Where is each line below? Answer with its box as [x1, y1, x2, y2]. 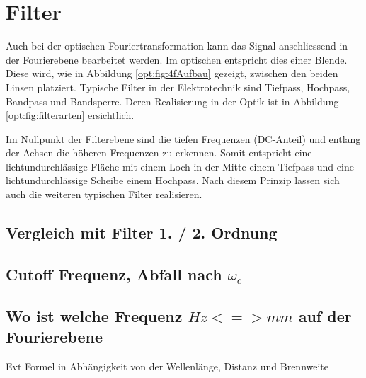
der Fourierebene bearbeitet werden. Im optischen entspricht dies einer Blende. [6, 52, 348, 67]
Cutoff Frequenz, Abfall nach [6, 263, 222, 285]
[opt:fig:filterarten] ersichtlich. [6, 108, 135, 122]
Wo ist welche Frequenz [6, 304, 183, 326]
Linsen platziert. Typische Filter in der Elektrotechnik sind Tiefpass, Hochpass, [6, 79, 350, 94]
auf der [298, 304, 352, 326]
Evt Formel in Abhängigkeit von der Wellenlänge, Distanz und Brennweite [6, 358, 329, 373]
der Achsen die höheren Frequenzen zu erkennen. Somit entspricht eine [6, 145, 312, 160]
